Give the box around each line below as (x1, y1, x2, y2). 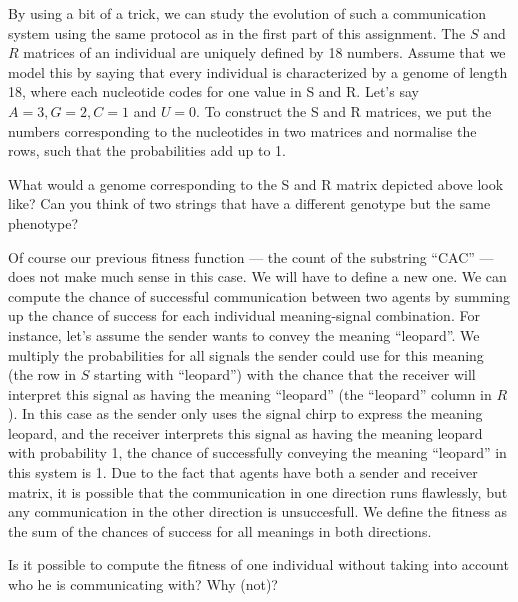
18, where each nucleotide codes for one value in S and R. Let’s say (8, 81, 419, 102)
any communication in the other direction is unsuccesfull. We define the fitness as (8, 501, 508, 522)
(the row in (8, 364, 77, 385)
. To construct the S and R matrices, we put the (196, 100, 492, 121)
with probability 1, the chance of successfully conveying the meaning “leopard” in (8, 442, 507, 463)
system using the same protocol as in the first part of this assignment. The (8, 22, 466, 43)
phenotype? (8, 212, 79, 233)
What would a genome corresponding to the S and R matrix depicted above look (8, 173, 504, 194)
